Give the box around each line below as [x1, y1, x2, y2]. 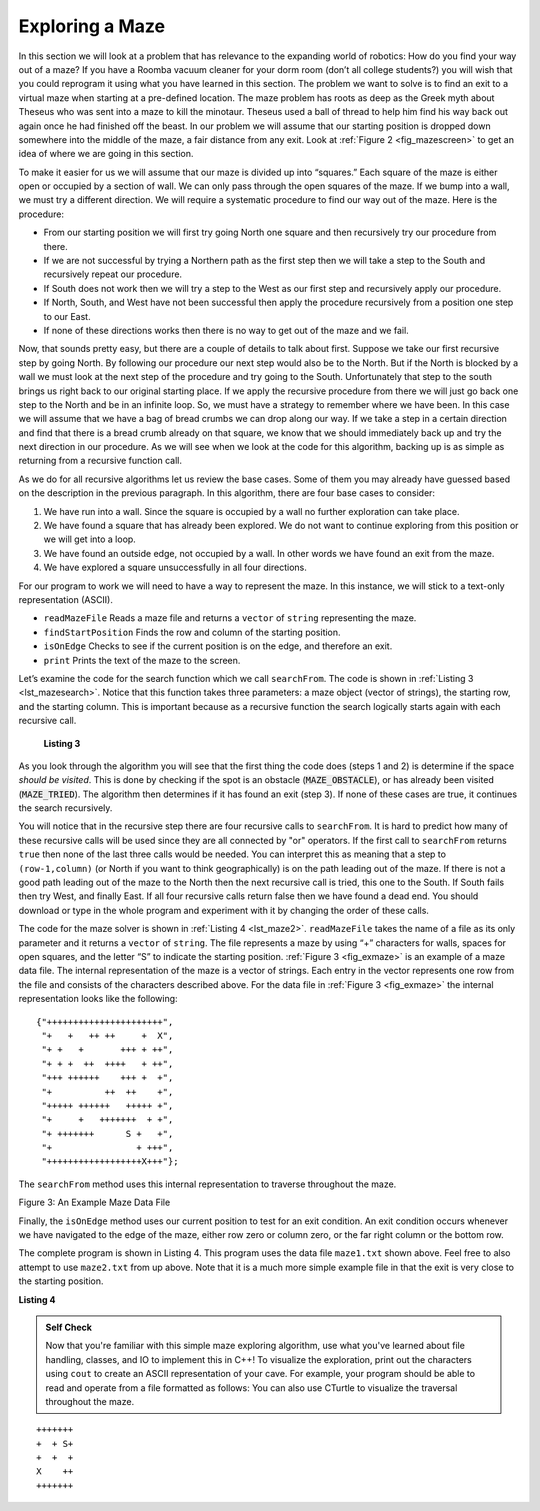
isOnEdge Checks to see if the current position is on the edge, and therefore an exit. [43, 640, 393, 652]
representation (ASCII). [18, 594, 114, 605]
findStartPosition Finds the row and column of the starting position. [43, 626, 341, 638]
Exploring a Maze [18, 15, 165, 37]
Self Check [45, 1321, 92, 1333]
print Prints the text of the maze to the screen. [43, 654, 241, 666]
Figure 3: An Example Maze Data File [18, 1196, 171, 1209]
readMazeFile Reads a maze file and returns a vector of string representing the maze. [43, 612, 417, 624]
